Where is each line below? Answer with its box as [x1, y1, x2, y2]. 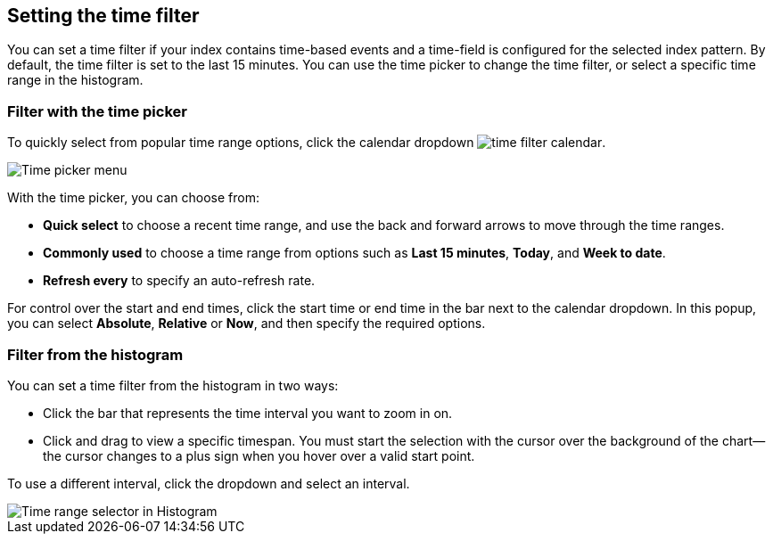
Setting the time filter [7, 4, 200, 27]
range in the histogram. [7, 72, 144, 88]
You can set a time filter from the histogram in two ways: [7, 377, 339, 393]
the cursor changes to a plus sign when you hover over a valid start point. [43, 447, 475, 463]
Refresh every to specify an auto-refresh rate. [43, 273, 316, 289]
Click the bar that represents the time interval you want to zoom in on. [43, 405, 453, 421]
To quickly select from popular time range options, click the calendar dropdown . [7, 135, 606, 151]
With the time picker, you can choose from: [7, 190, 260, 206]
